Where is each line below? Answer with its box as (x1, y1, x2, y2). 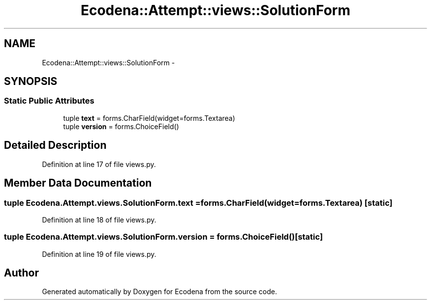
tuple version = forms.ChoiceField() (63, 122, 179, 131)
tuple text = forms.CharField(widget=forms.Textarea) (63, 113, 235, 122)
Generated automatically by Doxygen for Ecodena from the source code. (42, 287, 277, 296)
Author (4, 267, 39, 279)
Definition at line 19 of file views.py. (42, 249, 156, 258)
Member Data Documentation (4, 177, 152, 190)
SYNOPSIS (4, 75, 58, 88)
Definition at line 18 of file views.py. (42, 215, 156, 224)
